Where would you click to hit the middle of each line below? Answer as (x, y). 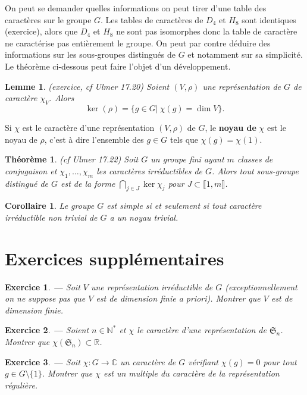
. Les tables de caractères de (152, 19)
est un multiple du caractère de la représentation (192, 373)
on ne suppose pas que (45, 298)
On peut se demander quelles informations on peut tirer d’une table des (136, 8)
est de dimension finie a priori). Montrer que (178, 298)
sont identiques (269, 19)
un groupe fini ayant (187, 159)
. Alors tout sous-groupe (255, 170)
